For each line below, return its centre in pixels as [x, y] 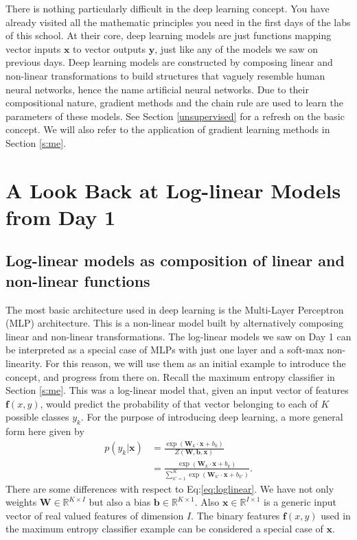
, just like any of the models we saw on [236, 48]
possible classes [37, 417]
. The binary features [235, 515]
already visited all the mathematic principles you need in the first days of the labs [178, 22]
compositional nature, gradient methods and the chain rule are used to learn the [174, 103]
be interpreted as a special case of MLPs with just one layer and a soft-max [165, 350]
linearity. [24, 363]
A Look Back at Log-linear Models [173, 190]
